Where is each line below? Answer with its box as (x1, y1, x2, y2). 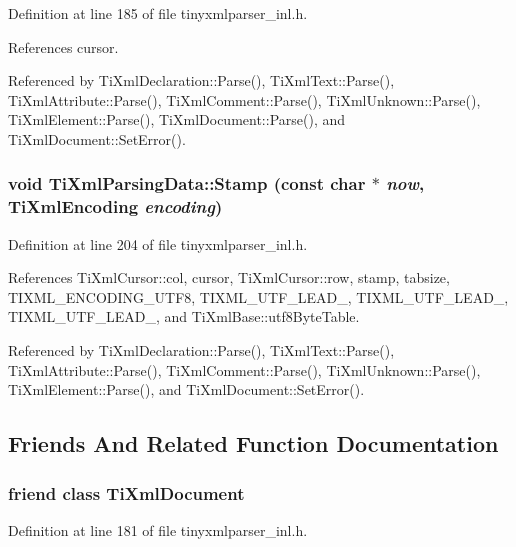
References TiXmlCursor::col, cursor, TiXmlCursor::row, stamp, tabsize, (8, 267, 450, 288)
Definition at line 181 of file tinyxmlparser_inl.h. (8, 519, 308, 540)
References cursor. (8, 36, 119, 57)
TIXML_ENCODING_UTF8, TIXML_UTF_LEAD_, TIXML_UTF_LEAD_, (8, 286, 509, 307)
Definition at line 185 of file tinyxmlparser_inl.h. (8, 3, 308, 23)
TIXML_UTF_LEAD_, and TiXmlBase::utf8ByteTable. (8, 306, 360, 327)
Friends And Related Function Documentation (8, 428, 499, 459)
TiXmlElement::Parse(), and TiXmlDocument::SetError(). (8, 379, 365, 400)
